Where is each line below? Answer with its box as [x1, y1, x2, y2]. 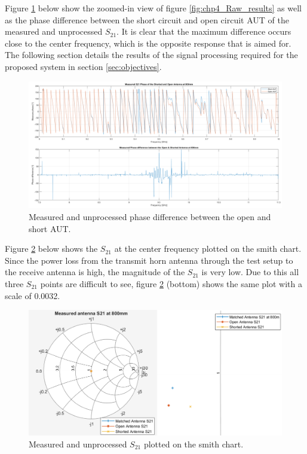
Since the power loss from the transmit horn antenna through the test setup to [5, 254, 293, 266]
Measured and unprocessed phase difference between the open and [29, 210, 271, 223]
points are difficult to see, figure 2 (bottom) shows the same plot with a [40, 277, 302, 290]
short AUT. [29, 222, 71, 234]
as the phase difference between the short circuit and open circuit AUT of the [5, 13, 289, 26]
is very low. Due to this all [201, 266, 299, 278]
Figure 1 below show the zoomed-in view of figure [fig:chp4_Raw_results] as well [5, 2, 302, 14]
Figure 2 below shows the [5, 242, 98, 255]
